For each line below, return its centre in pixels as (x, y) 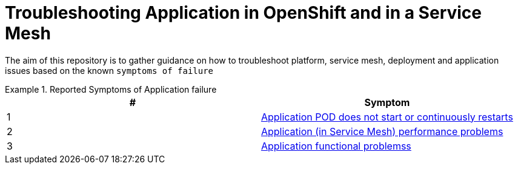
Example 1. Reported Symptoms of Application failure (111, 89)
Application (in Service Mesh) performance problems (382, 131)
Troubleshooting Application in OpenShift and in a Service (244, 13)
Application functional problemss (336, 146)
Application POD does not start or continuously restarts (387, 117)
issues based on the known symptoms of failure (109, 70)
